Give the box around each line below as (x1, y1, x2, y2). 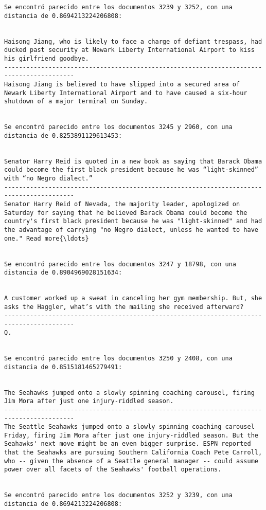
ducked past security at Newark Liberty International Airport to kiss (4, 46, 255, 54)
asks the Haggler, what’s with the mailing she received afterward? (4, 303, 244, 311)
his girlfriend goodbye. (4, 54, 89, 62)
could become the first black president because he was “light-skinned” (4, 166, 258, 174)
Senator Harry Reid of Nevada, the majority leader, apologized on (4, 201, 240, 208)
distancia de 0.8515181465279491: (4, 363, 122, 371)
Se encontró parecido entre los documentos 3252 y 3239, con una (4, 491, 233, 499)
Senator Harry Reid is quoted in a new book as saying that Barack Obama (4, 157, 262, 165)
